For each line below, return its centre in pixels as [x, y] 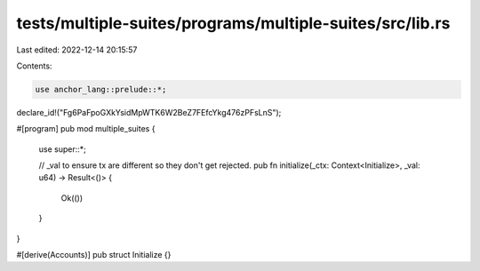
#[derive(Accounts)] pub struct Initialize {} [94, 255]
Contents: [34, 66]
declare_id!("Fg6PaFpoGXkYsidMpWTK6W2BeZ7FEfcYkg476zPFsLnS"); [149, 112]
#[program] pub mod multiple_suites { [86, 129]
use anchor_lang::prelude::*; [101, 89]
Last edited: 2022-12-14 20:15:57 [77, 50]
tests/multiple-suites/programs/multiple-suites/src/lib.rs [233, 23]
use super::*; [62, 149]
